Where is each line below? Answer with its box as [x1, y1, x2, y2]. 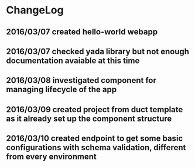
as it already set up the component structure [6, 113, 172, 123]
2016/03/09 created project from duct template [6, 105, 183, 114]
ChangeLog [6, 4, 64, 17]
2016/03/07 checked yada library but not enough [6, 46, 189, 56]
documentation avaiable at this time [6, 55, 140, 65]
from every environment [6, 152, 97, 162]
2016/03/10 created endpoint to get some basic [6, 134, 183, 144]
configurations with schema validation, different [6, 142, 186, 152]
